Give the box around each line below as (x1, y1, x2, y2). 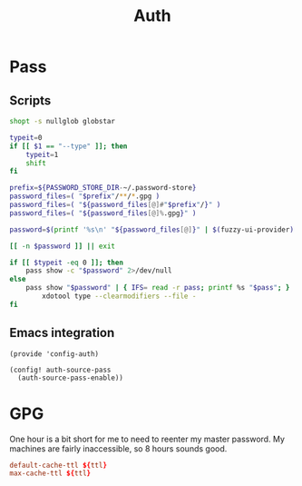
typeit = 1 (25, 150, 59, 159)
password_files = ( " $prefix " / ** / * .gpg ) (9, 192, 161, 201)
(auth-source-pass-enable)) (17, 373, 124, 382)
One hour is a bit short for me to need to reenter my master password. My (9, 433, 286, 444)
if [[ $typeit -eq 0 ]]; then (9, 258, 124, 267)
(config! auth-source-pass (9, 365, 112, 374)
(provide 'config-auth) (9, 349, 100, 359)
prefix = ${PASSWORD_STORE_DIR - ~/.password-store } (9, 183, 197, 193)
